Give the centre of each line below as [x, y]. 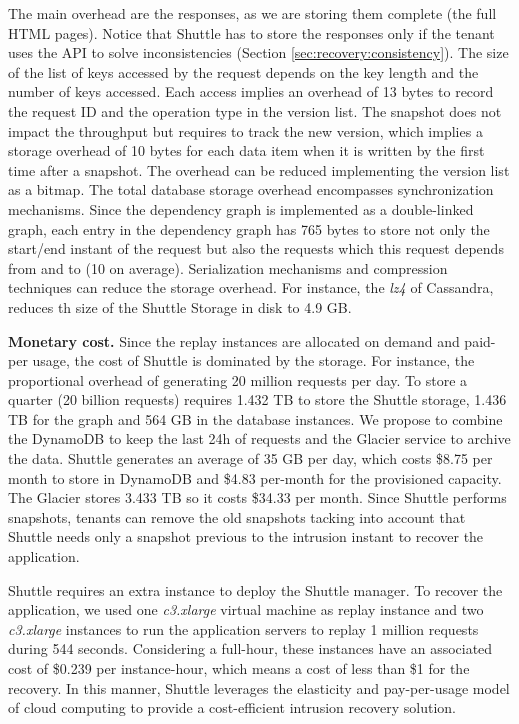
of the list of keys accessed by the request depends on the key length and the [243, 71]
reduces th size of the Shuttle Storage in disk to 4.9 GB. [180, 306]
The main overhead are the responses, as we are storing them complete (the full [252, 13]
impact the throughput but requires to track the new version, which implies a [245, 130]
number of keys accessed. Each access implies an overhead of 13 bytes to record [251, 91]
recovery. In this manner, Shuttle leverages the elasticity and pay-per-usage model [259, 687]
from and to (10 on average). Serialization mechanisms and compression [228, 267]
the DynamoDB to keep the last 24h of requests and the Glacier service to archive [259, 438]
